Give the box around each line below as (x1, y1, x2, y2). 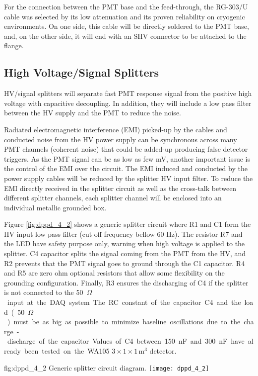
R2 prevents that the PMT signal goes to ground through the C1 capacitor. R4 (4, 258, 245, 268)
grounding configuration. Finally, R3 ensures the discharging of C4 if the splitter (4, 277, 249, 287)
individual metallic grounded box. (4, 202, 107, 212)
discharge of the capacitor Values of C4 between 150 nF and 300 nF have (7, 336, 245, 346)
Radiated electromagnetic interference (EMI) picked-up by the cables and (4, 124, 227, 134)
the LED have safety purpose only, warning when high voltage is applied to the (4, 238, 245, 249)
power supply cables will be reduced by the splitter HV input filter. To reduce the (4, 173, 253, 183)
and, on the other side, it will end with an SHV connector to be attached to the (4, 30, 247, 41)
